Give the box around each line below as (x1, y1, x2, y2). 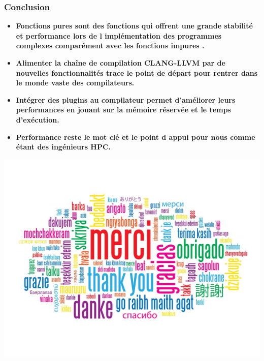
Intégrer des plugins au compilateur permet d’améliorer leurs (16, 94, 236, 105)
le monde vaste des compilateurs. (16, 77, 135, 88)
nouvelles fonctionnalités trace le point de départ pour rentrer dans (16, 67, 258, 78)
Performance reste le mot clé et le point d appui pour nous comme (16, 131, 255, 142)
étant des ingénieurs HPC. (16, 141, 111, 152)
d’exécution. (16, 114, 59, 125)
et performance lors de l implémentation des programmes (16, 30, 222, 41)
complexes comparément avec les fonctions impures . (16, 40, 205, 51)
